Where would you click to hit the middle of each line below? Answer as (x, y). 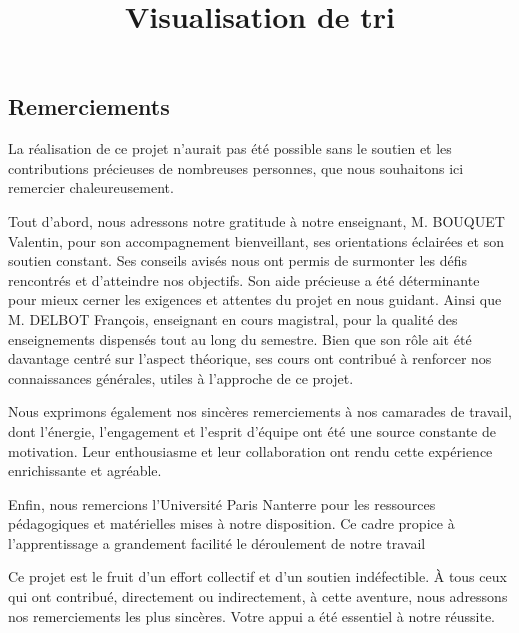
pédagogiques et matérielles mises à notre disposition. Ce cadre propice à (231, 523)
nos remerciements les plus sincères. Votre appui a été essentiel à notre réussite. (252, 615)
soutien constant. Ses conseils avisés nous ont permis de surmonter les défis (238, 260)
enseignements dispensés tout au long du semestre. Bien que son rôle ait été (240, 338)
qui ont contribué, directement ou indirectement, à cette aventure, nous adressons (258, 596)
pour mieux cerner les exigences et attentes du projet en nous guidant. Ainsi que (255, 299)
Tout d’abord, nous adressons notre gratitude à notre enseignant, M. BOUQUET (256, 220)
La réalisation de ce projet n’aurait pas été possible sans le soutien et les (230, 148)
